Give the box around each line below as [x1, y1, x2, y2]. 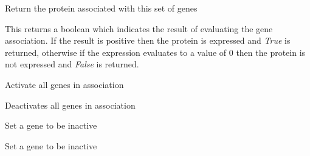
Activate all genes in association [5, 78, 124, 90]
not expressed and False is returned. [5, 58, 139, 70]
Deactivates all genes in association [5, 98, 136, 111]
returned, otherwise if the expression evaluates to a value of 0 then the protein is [5, 46, 306, 58]
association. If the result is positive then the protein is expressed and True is [5, 34, 291, 47]
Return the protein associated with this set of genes [5, 2, 198, 14]
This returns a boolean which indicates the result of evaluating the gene [5, 22, 273, 35]
